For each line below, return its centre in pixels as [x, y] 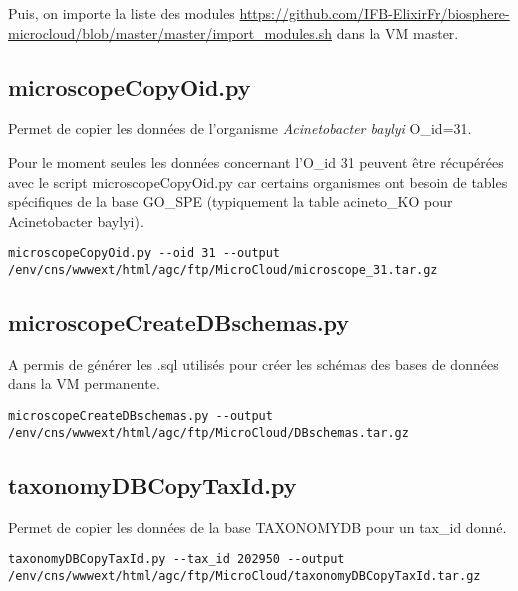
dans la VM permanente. [84, 383]
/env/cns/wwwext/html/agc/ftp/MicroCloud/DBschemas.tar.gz [208, 432]
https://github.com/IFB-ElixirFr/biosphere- [374, 13]
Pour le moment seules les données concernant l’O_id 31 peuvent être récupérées [256, 161]
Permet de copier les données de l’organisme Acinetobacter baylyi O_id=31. [240, 128]
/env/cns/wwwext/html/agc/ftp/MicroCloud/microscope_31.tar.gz [223, 270]
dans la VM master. [397, 32]
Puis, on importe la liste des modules [121, 13]
